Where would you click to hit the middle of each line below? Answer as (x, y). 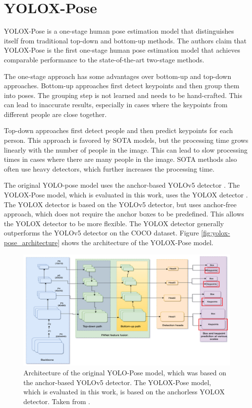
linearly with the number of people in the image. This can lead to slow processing (126, 149)
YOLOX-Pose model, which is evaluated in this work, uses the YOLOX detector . (126, 195)
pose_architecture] (32, 242)
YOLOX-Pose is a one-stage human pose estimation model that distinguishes (119, 31)
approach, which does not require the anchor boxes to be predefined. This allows (124, 214)
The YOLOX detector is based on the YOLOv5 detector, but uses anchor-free (120, 204)
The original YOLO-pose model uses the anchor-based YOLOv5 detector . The (122, 185)
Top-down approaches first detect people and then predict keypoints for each (118, 130)
